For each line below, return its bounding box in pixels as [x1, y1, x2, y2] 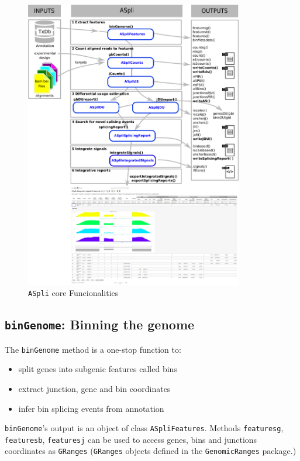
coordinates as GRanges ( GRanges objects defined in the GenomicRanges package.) [5, 445, 296, 457]
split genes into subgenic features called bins [18, 363, 177, 375]
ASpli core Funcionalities [28, 287, 119, 299]
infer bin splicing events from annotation [18, 402, 164, 414]
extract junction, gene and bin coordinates [18, 382, 171, 394]
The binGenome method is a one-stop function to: [5, 343, 181, 355]
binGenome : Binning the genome [5, 315, 195, 333]
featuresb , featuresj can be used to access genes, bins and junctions [5, 433, 257, 445]
